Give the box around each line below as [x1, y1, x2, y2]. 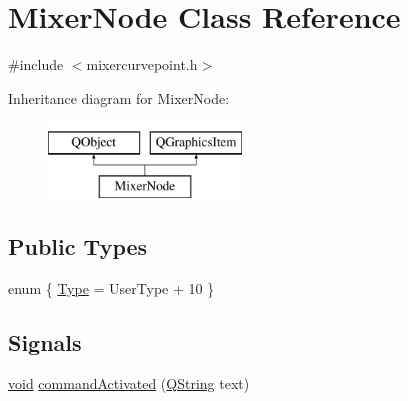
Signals [8, 326, 82, 357]
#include [8, 54, 64, 75]
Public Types [8, 230, 148, 261]
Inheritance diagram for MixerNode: [8, 87, 230, 108]
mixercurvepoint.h [86, 54, 198, 75]
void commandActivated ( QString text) [8, 373, 250, 394]
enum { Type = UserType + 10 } [8, 277, 215, 298]
